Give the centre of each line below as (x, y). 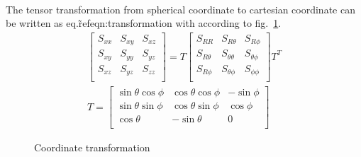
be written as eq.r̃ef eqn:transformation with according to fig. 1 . (144, 23)
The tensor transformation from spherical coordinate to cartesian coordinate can (180, 9)
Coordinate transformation (92, 147)
